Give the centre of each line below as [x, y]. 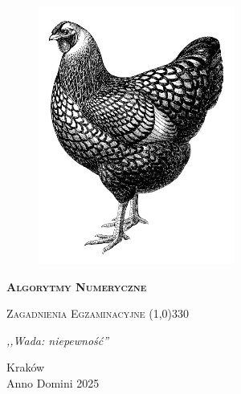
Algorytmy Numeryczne [77, 286]
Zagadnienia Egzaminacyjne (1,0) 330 [98, 313]
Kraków [26, 367]
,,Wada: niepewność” [58, 340]
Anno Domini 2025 [53, 382]
